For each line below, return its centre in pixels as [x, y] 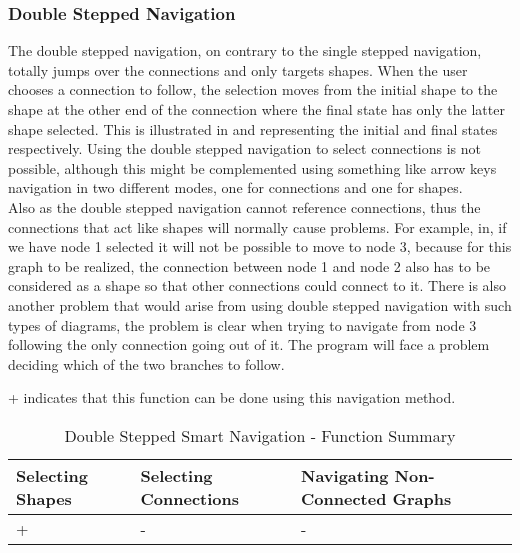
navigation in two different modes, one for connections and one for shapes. [235, 187]
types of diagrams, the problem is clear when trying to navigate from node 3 [242, 324]
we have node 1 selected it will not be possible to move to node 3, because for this [260, 246]
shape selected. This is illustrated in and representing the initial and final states [253, 128]
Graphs [422, 498]
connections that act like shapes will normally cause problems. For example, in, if [257, 226]
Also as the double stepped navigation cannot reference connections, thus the [244, 206]
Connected [344, 498]
